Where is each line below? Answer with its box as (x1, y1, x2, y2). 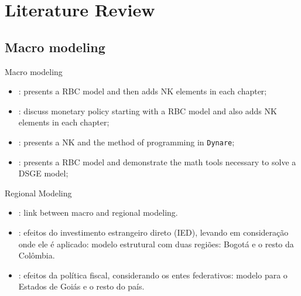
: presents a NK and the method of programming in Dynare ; (18, 135, 235, 148)
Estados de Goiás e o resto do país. (18, 280, 145, 292)
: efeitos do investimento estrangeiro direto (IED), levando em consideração (18, 226, 289, 238)
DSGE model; (18, 167, 69, 179)
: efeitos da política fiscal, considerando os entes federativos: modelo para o (18, 268, 288, 281)
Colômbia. (18, 249, 55, 261)
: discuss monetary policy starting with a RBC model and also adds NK (18, 104, 277, 117)
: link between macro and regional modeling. (18, 206, 178, 219)
